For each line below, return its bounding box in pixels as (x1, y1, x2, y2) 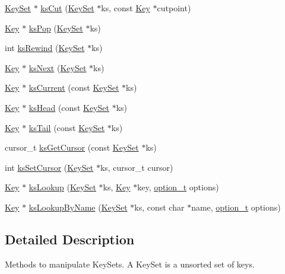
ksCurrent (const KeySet (28, 81, 119, 94)
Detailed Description (5, 230, 135, 248)
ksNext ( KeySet (28, 61, 87, 74)
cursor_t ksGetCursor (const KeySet (5, 141, 139, 154)
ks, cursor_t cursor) (100, 161, 173, 173)
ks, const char (134, 200, 185, 213)
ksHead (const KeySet (28, 101, 109, 113)
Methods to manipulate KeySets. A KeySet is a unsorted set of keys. (5, 257, 255, 270)
